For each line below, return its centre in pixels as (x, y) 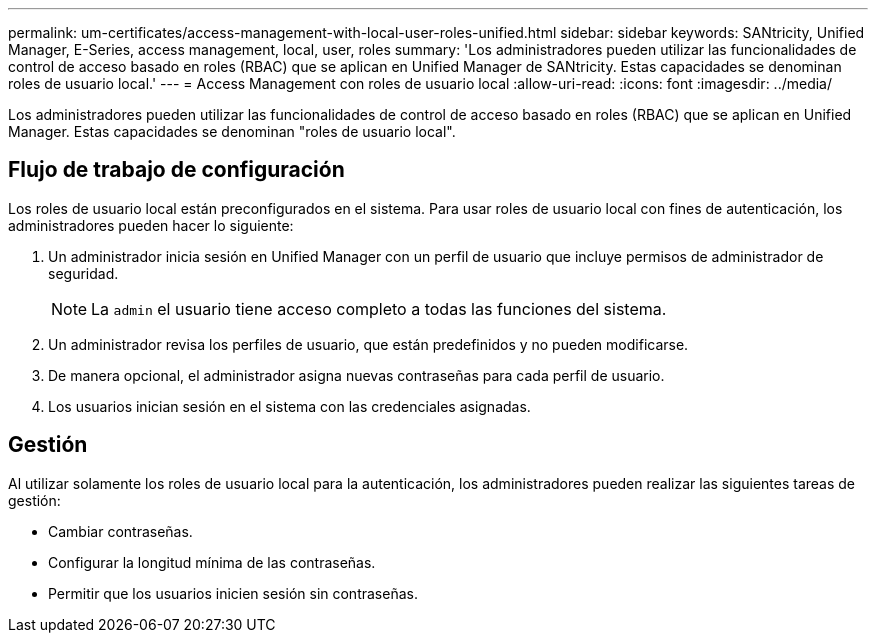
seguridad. (83, 273)
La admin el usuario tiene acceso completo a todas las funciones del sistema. (379, 308)
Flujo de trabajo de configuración (176, 170)
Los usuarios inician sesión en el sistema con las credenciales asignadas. (289, 406)
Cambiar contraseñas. (120, 531)
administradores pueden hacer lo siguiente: (151, 225)
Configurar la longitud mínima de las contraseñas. (212, 562)
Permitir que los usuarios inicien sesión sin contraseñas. (233, 593)
